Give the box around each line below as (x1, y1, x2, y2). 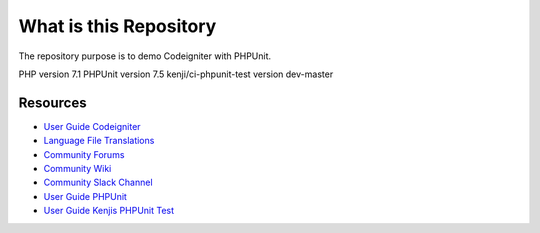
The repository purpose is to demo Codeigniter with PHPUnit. (18, 50, 272, 62)
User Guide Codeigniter (43, 120, 141, 132)
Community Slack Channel (43, 176, 154, 189)
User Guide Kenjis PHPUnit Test (43, 205, 175, 217)
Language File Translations (43, 135, 155, 147)
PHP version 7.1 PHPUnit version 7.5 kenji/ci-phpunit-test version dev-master (18, 68, 334, 80)
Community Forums (43, 148, 125, 160)
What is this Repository (18, 15, 217, 37)
